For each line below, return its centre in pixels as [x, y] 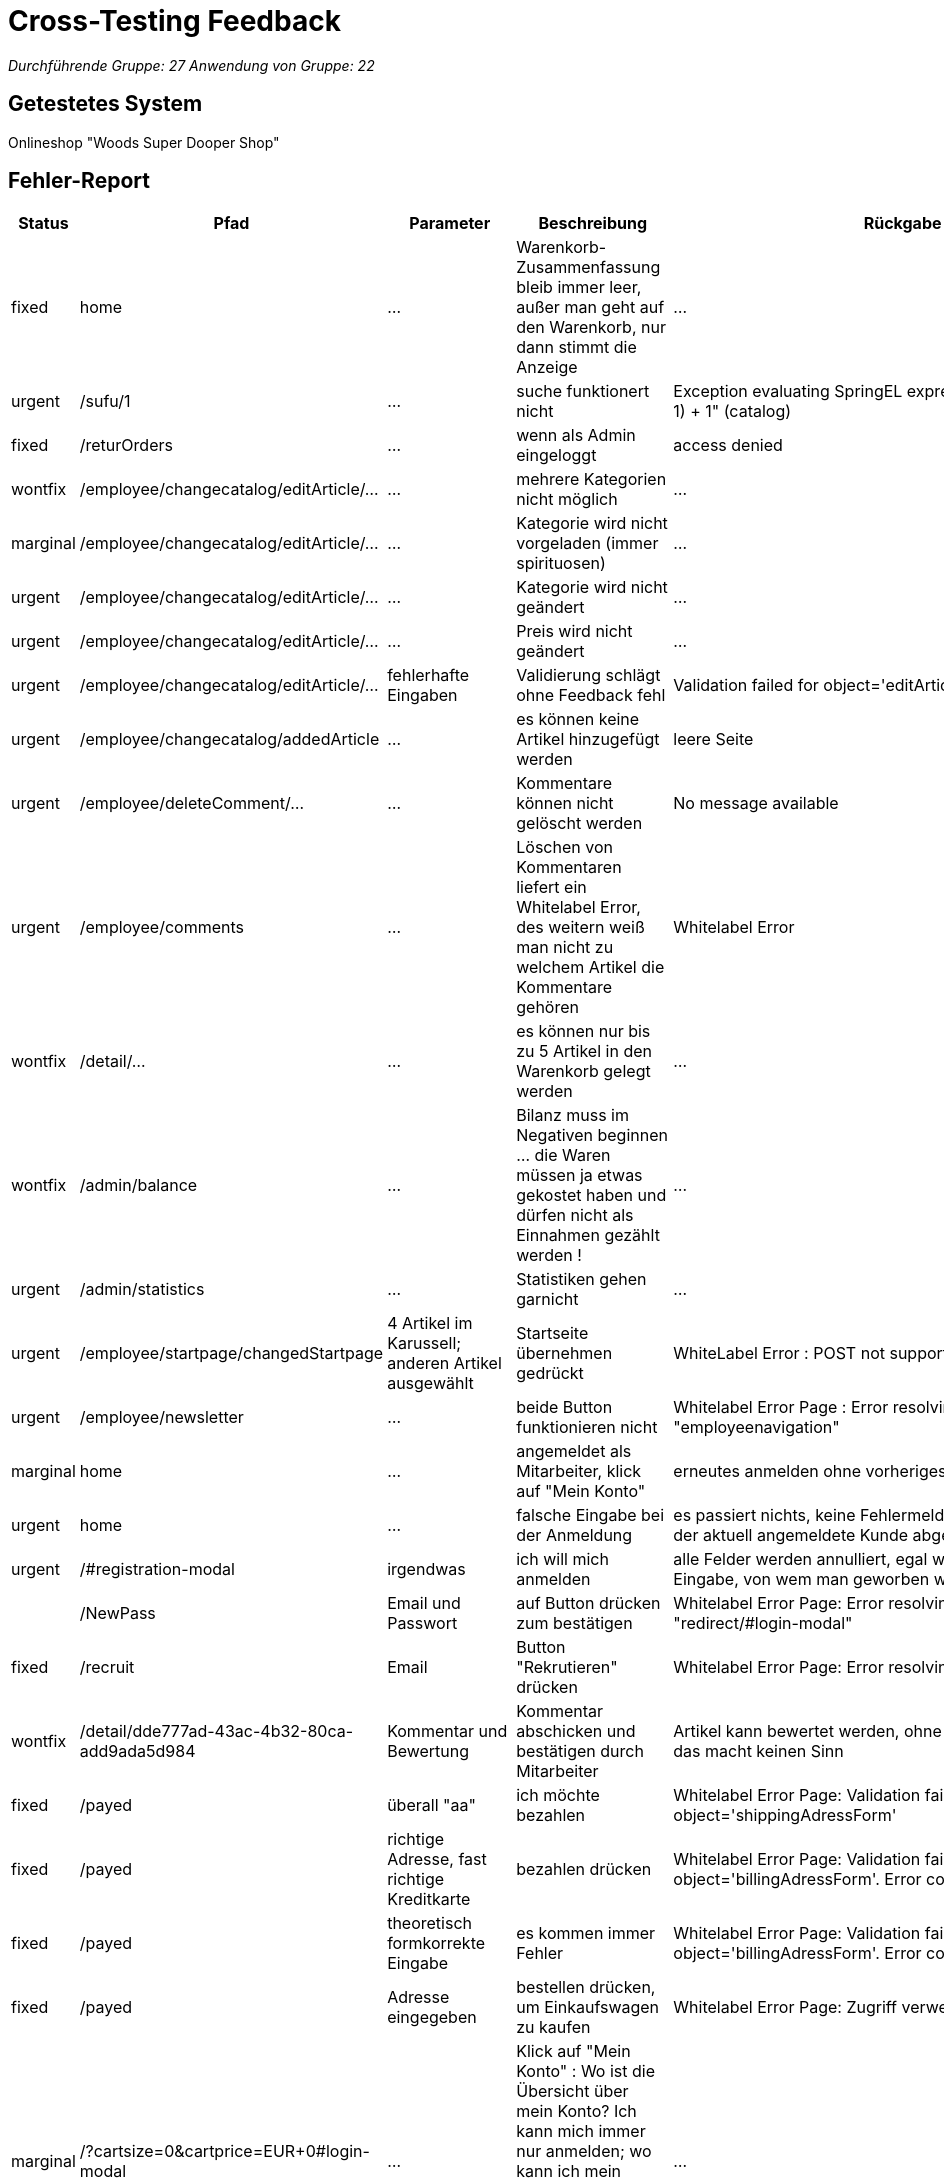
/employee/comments [161, 927]
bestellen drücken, [586, 1987]
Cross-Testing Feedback [174, 21]
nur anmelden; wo [584, 2151]
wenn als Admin [576, 435]
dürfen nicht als [575, 1215]
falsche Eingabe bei [590, 1515]
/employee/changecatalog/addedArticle [229, 739]
